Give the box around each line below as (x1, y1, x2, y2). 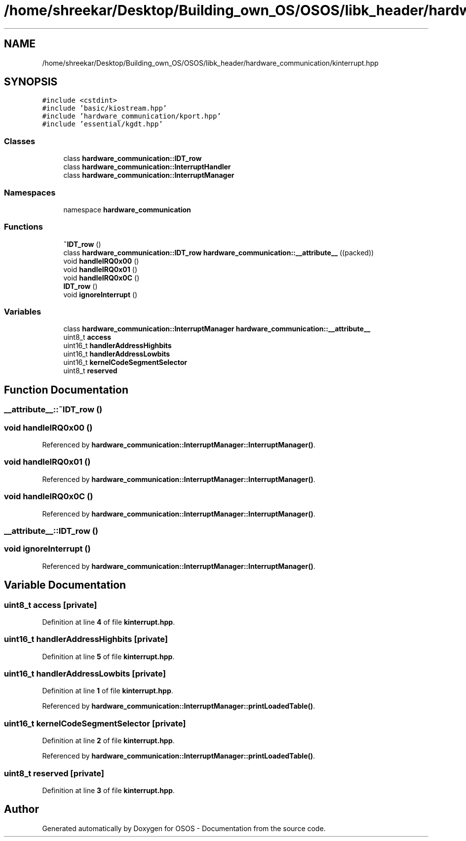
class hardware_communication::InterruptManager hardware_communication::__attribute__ (63, 324, 371, 333)
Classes (4, 136, 36, 146)
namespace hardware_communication (63, 205, 191, 214)
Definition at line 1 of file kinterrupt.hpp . (42, 686, 173, 695)
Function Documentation (4, 383, 128, 396)
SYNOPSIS (4, 76, 58, 88)
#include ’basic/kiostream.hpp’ (42, 104, 167, 113)
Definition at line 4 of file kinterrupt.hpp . (42, 617, 175, 626)
